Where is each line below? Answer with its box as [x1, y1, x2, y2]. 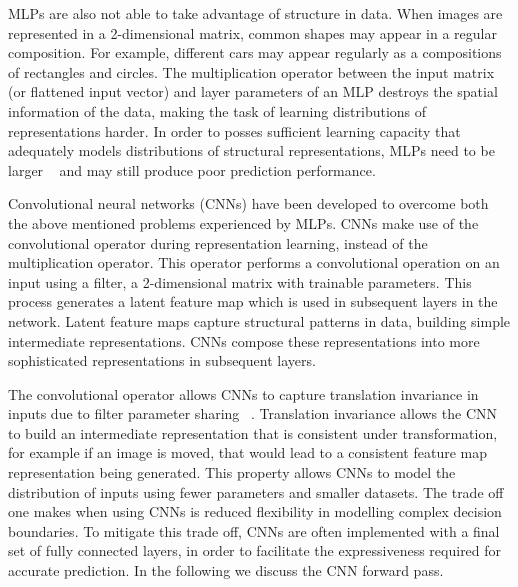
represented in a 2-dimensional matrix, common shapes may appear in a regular [8, 22, 497, 43]
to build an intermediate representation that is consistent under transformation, [8, 422, 498, 443]
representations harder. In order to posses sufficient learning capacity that [8, 120, 461, 141]
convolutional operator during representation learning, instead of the [8, 232, 428, 253]
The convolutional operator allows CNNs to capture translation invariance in [8, 383, 479, 404]
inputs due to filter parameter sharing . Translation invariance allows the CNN [8, 403, 498, 424]
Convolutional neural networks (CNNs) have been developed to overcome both [8, 193, 489, 214]
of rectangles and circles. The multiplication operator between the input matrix [8, 61, 495, 82]
